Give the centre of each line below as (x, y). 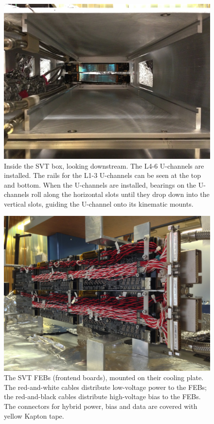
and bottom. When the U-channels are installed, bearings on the (100, 184)
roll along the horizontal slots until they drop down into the (120, 194)
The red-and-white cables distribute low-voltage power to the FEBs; (106, 387)
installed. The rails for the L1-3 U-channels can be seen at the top (102, 175)
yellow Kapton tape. (34, 415)
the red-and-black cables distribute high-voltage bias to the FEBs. (102, 396)
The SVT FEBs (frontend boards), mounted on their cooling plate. (104, 377)
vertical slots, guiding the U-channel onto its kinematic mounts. (99, 203)
